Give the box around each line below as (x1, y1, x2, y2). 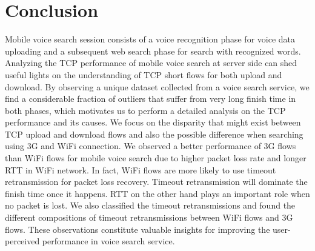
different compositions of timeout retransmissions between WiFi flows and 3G (5, 211, 293, 224)
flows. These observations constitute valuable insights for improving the (5, 223, 270, 235)
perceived (5, 235, 40, 247)
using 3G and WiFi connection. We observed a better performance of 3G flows (5, 139, 296, 152)
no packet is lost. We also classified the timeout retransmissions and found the (5, 199, 296, 212)
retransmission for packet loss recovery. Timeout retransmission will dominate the (5, 175, 308, 188)
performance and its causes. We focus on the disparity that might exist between (5, 116, 301, 129)
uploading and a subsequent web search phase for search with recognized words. (5, 44, 301, 57)
